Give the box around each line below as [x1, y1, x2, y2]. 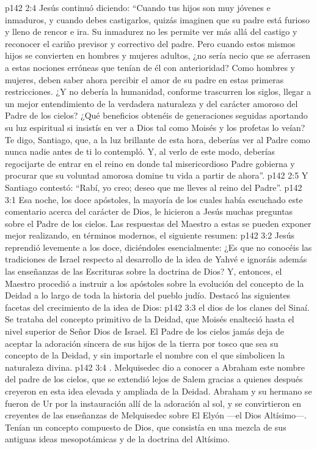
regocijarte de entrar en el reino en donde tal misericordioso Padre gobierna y [5, 157, 295, 169]
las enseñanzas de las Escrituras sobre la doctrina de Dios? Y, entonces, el [5, 265, 282, 278]
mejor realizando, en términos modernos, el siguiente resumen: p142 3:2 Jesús [5, 229, 295, 242]
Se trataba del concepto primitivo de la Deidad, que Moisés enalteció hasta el [5, 313, 294, 325]
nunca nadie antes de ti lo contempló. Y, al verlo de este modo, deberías [5, 145, 275, 158]
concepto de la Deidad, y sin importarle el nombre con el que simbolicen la [5, 349, 285, 362]
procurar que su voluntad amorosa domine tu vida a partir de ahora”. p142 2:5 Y [5, 169, 308, 182]
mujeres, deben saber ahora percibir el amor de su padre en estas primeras [5, 73, 284, 86]
